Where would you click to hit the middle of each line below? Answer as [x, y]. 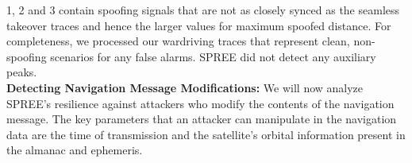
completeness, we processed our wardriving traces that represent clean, [178, 41]
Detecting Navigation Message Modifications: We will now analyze [185, 87]
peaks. [22, 72]
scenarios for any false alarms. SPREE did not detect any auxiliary [213, 56]
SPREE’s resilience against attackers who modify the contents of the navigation [200, 103]
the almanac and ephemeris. [75, 150]
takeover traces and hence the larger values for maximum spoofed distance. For [199, 25]
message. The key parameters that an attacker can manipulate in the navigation [202, 119]
